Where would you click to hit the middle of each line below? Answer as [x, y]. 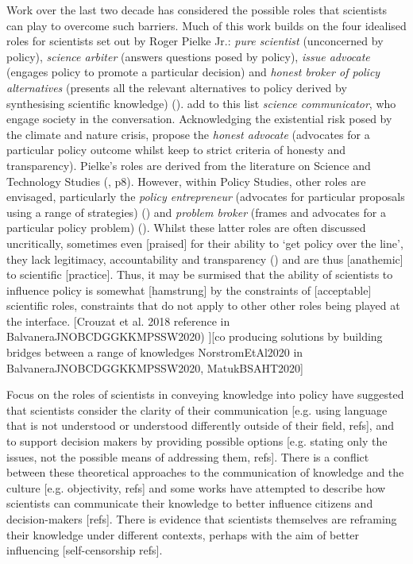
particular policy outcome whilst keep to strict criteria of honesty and [176, 150]
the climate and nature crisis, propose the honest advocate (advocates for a [188, 134]
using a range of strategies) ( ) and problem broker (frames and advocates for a [196, 212]
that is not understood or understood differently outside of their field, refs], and [200, 425]
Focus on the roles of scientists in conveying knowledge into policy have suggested [205, 394]
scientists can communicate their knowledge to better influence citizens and [190, 503]
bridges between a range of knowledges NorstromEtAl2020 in [155, 352]
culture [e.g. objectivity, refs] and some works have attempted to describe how [196, 487]
